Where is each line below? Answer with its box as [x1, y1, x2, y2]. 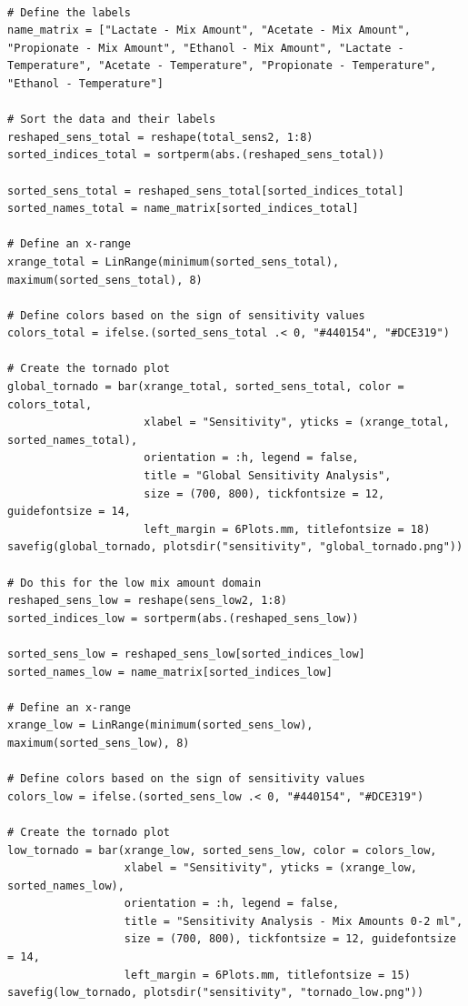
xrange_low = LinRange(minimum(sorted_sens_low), [7, 719, 314, 732]
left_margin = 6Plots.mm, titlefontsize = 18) [144, 522, 431, 536]
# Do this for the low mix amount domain [7, 576, 262, 589]
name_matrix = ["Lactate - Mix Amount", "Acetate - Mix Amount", [7, 24, 411, 37]
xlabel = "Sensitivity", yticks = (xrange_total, [144, 416, 450, 429]
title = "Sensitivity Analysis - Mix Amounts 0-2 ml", [124, 914, 463, 928]
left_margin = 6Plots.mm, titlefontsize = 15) [124, 968, 411, 981]
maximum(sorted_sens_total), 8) [7, 273, 203, 287]
